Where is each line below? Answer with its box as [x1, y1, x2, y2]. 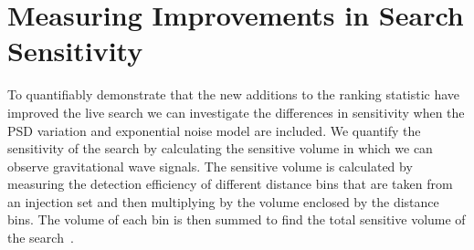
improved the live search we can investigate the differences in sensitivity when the [7, 102, 465, 121]
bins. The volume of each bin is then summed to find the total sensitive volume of [7, 210, 466, 229]
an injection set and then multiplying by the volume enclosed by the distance [7, 192, 439, 211]
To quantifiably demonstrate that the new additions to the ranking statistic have [7, 85, 460, 104]
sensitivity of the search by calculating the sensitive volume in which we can [7, 139, 433, 158]
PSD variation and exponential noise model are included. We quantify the [7, 120, 421, 140]
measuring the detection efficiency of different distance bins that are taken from [7, 174, 453, 193]
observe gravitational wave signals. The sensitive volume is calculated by [7, 156, 413, 175]
